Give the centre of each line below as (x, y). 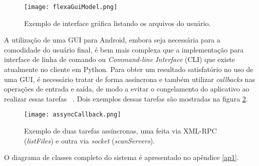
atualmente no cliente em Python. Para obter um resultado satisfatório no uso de (129, 69)
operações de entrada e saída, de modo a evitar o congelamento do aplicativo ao (127, 89)
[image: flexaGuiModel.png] (71, 7)
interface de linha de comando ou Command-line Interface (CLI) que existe (119, 59)
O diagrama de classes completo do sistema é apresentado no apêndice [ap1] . (121, 157)
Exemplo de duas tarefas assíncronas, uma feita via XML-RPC (120, 131)
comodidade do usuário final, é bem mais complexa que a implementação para (124, 49)
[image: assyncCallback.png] (73, 115)
